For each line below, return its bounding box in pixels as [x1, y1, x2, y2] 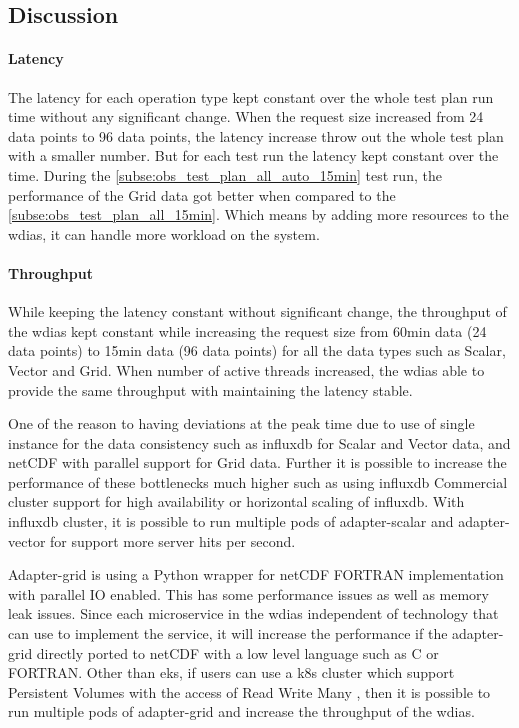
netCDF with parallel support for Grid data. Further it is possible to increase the [8, 452, 507, 473]
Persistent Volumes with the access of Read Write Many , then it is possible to [8, 681, 491, 702]
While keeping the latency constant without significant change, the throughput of [8, 301, 507, 322]
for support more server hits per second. [50, 530, 296, 551]
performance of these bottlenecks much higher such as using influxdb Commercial [8, 471, 508, 492]
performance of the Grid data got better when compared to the [8, 184, 396, 205]
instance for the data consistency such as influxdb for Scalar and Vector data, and [8, 432, 511, 453]
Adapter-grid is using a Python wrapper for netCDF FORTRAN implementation [8, 564, 504, 585]
